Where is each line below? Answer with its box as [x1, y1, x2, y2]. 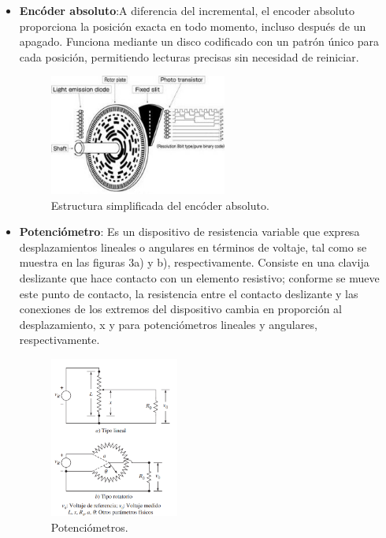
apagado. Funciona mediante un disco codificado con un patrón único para [19, 33, 379, 50]
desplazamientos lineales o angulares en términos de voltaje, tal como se [19, 238, 367, 255]
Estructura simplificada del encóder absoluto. [50, 196, 269, 213]
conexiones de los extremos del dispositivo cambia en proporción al [19, 301, 343, 317]
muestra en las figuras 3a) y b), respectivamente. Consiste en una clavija [19, 254, 369, 271]
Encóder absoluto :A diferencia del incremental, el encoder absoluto [19, 2, 354, 18]
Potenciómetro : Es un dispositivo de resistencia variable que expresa [19, 223, 360, 240]
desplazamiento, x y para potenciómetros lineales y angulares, [19, 316, 317, 332]
